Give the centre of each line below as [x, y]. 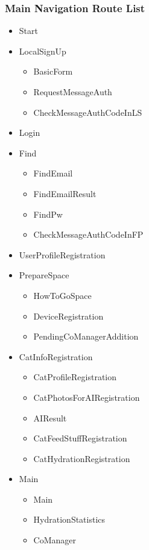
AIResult [50, 418]
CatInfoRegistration [56, 356]
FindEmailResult [65, 193]
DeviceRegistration [68, 316]
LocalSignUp [43, 51]
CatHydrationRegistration [82, 458]
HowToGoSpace [62, 295]
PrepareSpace [44, 275]
